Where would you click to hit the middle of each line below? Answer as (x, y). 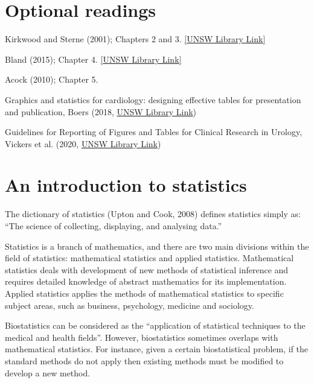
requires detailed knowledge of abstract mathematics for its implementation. (146, 281)
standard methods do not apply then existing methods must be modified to (144, 360)
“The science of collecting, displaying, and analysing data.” (114, 226)
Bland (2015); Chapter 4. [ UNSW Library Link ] (93, 59)
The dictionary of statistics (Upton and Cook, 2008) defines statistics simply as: (153, 214)
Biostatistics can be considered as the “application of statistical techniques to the (155, 325)
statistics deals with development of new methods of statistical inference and (147, 269)
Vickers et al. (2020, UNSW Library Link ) (83, 143)
